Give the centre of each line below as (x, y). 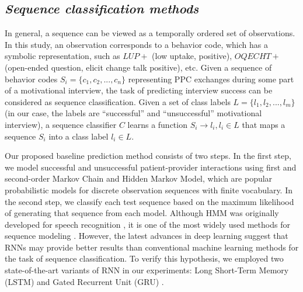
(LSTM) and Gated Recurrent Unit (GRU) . (84, 281)
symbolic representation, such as (62, 56)
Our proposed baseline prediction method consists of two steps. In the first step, (148, 156)
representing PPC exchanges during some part (211, 79)
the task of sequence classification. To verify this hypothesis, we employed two (144, 258)
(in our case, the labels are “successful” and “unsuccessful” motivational (133, 113)
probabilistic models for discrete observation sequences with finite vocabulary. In (149, 190)
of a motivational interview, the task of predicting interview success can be (139, 90)
